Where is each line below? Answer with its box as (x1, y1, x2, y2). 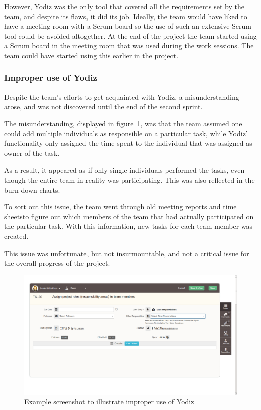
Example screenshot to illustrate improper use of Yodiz (24, 396, 194, 407)
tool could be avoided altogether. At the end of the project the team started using (4, 30, 257, 41)
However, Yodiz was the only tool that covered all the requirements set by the (4, 1, 244, 11)
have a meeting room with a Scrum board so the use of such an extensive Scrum (4, 21, 251, 31)
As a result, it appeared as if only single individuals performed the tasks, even (4, 165, 245, 175)
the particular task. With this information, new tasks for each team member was (4, 221, 253, 231)
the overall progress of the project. (4, 258, 110, 268)
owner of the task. (4, 147, 60, 158)
